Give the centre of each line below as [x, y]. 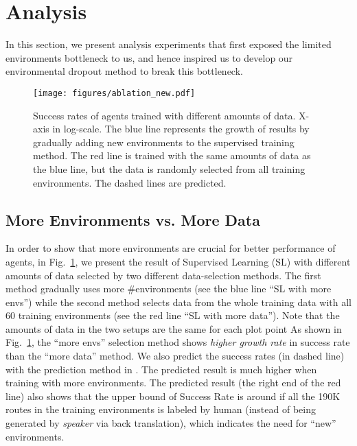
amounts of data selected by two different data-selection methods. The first [163, 275]
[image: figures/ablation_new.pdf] [114, 93]
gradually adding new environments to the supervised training [164, 142]
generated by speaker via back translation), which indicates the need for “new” [171, 423]
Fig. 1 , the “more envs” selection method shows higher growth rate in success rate [178, 342]
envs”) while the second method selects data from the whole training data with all [178, 302]
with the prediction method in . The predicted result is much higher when [161, 369]
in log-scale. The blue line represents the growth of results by [181, 129]
